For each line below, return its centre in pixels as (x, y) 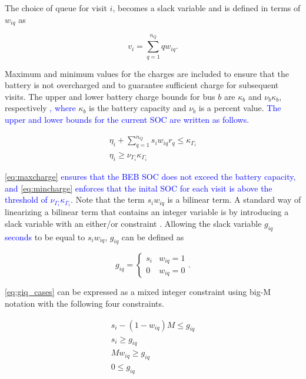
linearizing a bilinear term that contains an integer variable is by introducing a (147, 212)
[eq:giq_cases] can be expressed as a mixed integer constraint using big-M (138, 292)
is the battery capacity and (138, 108)
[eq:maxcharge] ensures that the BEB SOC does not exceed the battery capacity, (150, 176)
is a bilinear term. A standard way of (234, 199)
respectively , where (40, 108)
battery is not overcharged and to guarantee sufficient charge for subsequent (142, 85)
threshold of (26, 199)
